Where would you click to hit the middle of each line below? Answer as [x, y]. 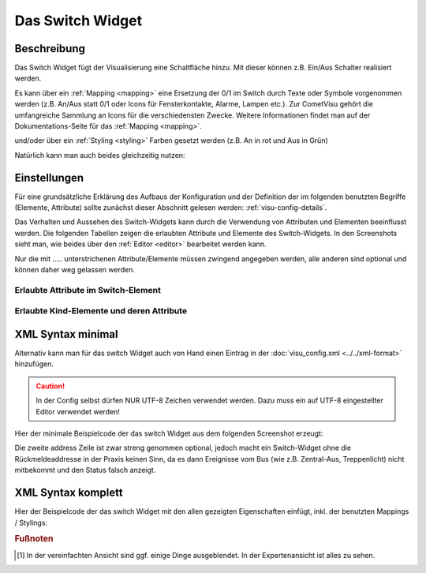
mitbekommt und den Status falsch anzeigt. [85, 470]
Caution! [50, 386]
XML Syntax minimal [66, 334]
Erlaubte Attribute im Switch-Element [88, 290]
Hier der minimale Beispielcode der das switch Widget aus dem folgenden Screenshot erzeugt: [169, 433]
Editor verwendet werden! [78, 411]
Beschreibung [50, 49]
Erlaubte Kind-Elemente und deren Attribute [101, 311]
